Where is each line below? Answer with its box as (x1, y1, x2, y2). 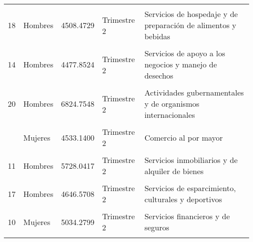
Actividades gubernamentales (144, 87, 244, 98)
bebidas (144, 31, 170, 42)
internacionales (144, 109, 195, 120)
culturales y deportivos (144, 194, 222, 205)
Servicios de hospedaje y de (144, 8, 238, 19)
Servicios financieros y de (144, 210, 230, 222)
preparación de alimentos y (144, 19, 236, 31)
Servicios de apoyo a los (144, 48, 225, 59)
